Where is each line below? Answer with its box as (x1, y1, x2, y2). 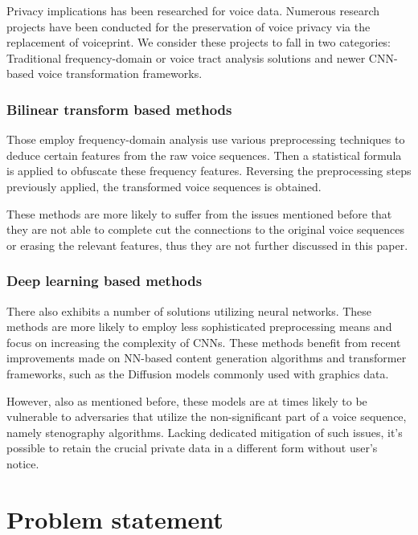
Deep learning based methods (6, 271, 203, 291)
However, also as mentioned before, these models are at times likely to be (6, 392, 367, 409)
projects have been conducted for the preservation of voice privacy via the (6, 18, 371, 35)
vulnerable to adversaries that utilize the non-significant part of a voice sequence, (6, 408, 407, 425)
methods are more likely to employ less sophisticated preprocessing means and (6, 318, 392, 335)
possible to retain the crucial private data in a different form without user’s (6, 439, 378, 456)
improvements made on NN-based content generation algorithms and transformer (6, 349, 407, 366)
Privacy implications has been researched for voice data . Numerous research (6, 2, 379, 18)
